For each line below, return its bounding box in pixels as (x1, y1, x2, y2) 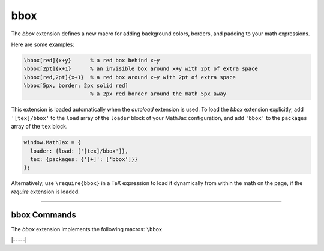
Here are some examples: (11, 41, 75, 48)
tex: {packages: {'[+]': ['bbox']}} (30, 156, 138, 163)
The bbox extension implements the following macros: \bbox (11, 225, 163, 232)
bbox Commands (11, 210, 77, 220)
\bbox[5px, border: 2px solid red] (23, 82, 128, 89)
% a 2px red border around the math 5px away (90, 91, 227, 97)
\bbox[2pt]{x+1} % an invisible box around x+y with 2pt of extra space (23, 65, 258, 72)
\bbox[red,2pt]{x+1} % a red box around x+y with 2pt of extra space (23, 74, 236, 80)
